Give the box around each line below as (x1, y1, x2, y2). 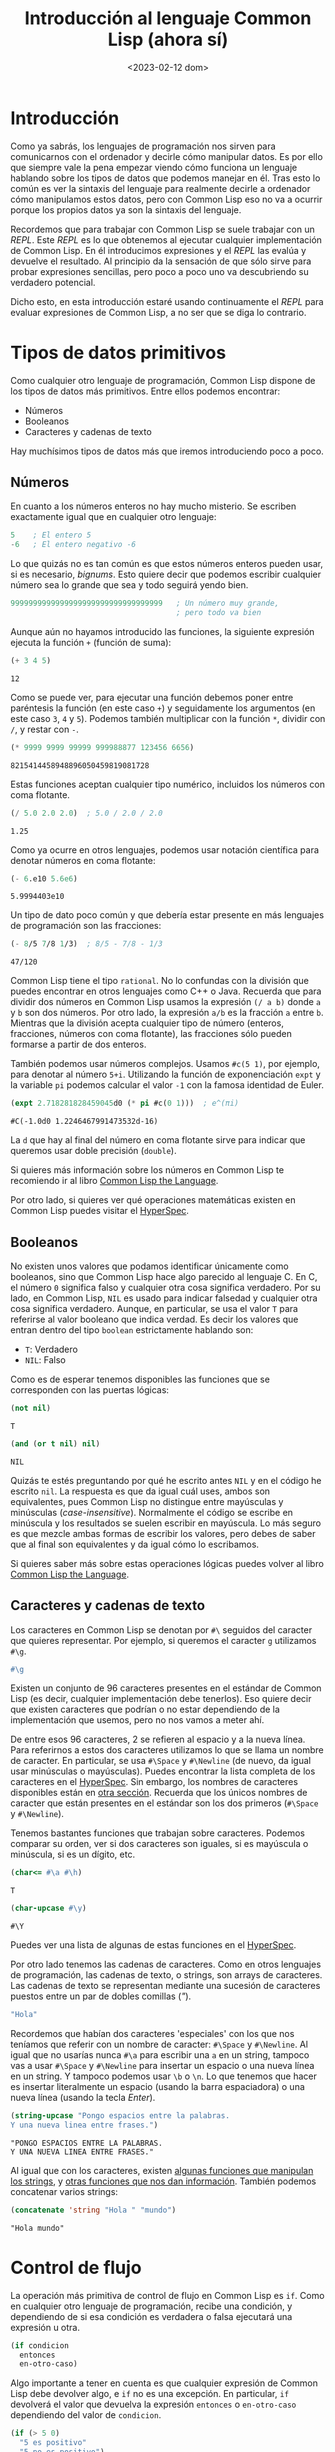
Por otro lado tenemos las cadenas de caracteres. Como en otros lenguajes (10, 1958, 322, 1971)
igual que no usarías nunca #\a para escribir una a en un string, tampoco (10, 2049, 310, 2061)
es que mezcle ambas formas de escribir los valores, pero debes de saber (10, 1527, 316, 1539)
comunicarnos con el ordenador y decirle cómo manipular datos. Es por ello (10, 150, 323, 162)
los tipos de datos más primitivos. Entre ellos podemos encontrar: (10, 385, 281, 397)
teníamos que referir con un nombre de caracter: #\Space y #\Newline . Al (10, 2038, 308, 2051)
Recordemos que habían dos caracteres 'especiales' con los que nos (10, 2028, 295, 2040)
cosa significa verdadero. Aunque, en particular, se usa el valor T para (10, 1303, 298, 1314)
